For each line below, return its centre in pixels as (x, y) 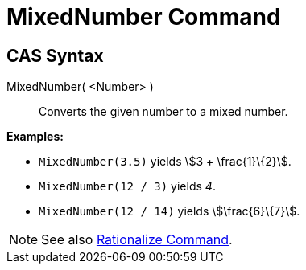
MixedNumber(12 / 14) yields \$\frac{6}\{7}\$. (170, 211)
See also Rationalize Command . (137, 240)
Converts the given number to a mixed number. (163, 112)
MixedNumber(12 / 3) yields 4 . (127, 186)
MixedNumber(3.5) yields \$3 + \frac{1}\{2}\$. (165, 162)
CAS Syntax (55, 55)
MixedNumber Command (144, 17)
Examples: (35, 137)
